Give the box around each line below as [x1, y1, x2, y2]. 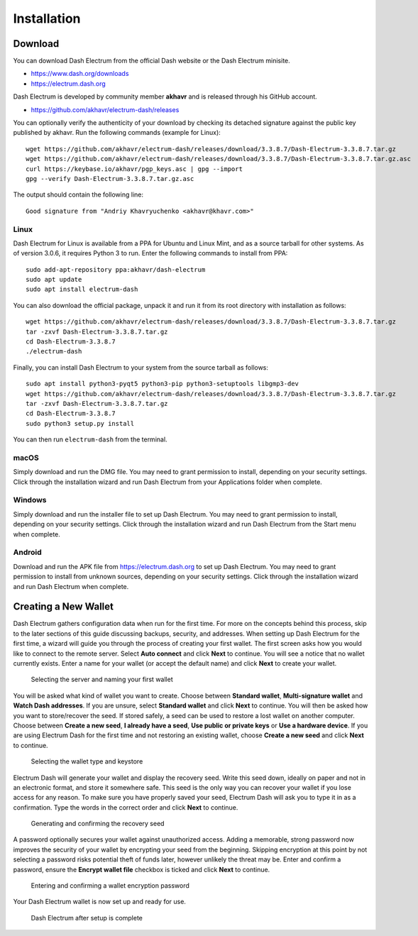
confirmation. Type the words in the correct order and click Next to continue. [13, 803, 238, 812]
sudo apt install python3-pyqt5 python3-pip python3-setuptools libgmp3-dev [26, 380, 299, 388]
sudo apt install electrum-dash [26, 285, 138, 294]
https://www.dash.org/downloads [31, 70, 129, 78]
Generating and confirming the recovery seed [31, 820, 165, 828]
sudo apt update [26, 275, 82, 284]
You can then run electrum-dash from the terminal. [13, 435, 167, 444]
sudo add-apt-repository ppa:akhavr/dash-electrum [26, 265, 206, 273]
